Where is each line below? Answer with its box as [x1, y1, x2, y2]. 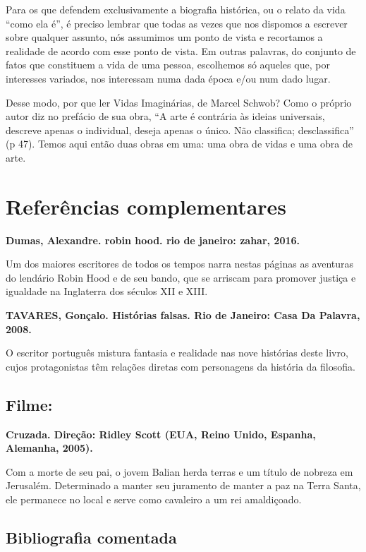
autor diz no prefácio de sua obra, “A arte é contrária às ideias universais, [6, 109, 325, 124]
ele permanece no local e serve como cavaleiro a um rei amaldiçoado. [6, 491, 302, 506]
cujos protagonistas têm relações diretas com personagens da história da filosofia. [6, 359, 355, 373]
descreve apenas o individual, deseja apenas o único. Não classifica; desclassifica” [6, 122, 354, 137]
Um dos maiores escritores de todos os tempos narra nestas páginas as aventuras [6, 256, 354, 271]
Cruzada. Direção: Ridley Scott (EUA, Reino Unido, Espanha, [6, 426, 316, 441]
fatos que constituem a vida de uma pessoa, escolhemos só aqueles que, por [6, 57, 330, 72]
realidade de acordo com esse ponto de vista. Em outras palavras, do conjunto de [6, 43, 356, 58]
